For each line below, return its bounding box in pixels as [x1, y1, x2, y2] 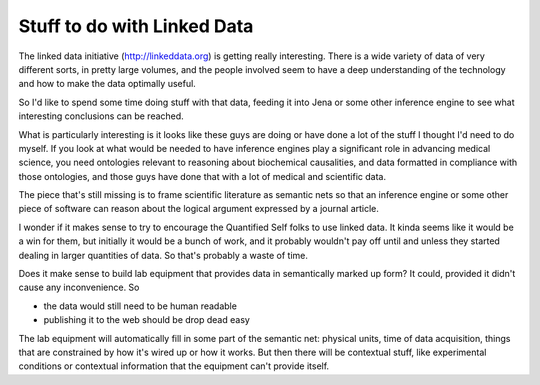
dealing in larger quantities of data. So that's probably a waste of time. [18, 249, 309, 261]
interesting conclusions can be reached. [18, 110, 184, 122]
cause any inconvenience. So [18, 281, 140, 294]
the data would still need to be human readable [43, 300, 237, 312]
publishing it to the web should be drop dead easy [43, 314, 250, 326]
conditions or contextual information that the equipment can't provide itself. [18, 360, 330, 372]
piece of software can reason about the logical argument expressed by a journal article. [18, 203, 380, 215]
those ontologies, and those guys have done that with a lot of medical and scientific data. [18, 170, 387, 182]
